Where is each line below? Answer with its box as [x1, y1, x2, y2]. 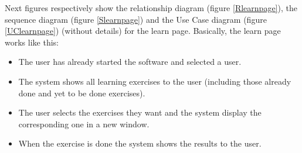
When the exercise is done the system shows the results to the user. [18, 137, 262, 149]
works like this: [5, 36, 59, 48]
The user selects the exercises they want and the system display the [18, 106, 262, 119]
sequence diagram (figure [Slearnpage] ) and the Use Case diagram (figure [5, 13, 267, 25]
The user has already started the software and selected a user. [18, 55, 242, 68]
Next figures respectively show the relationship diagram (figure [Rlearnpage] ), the [5, 2, 297, 13]
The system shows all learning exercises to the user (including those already [18, 75, 291, 87]
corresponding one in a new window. [18, 117, 150, 130]
